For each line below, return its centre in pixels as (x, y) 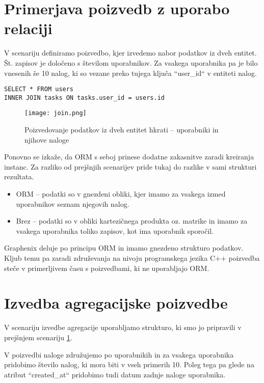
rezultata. (19, 176)
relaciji (28, 28)
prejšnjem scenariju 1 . (38, 337)
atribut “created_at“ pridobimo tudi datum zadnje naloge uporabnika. (115, 374)
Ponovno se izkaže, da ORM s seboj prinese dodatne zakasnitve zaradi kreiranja (129, 157)
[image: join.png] (56, 113)
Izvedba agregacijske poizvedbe (116, 303)
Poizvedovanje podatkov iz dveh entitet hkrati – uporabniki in (122, 130)
